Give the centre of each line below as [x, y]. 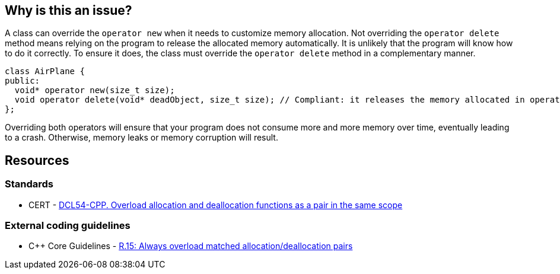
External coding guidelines [68, 226]
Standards [29, 184]
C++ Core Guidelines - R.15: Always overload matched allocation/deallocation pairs [191, 246]
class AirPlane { [45, 71]
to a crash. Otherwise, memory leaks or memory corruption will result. [141, 138]
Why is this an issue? [69, 10]
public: [23, 81]
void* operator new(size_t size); [95, 90]
